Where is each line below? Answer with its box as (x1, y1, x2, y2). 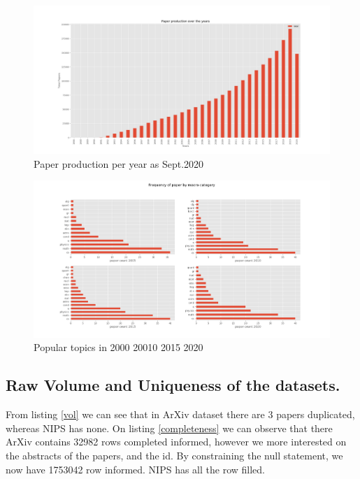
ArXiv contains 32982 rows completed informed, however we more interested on (6, 434, 347, 449)
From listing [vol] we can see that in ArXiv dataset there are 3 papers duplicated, (6, 407, 355, 422)
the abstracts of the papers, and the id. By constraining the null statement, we (6, 448, 343, 462)
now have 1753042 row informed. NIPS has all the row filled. (6, 462, 265, 476)
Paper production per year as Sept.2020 (34, 156, 204, 171)
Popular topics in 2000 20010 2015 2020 (34, 340, 203, 355)
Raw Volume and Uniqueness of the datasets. (6, 374, 340, 396)
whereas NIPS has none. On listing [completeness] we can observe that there (6, 420, 333, 435)
